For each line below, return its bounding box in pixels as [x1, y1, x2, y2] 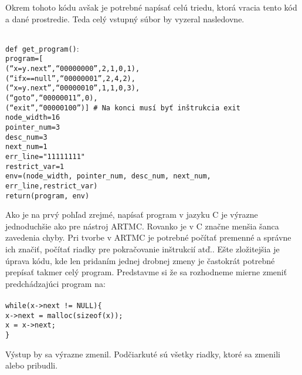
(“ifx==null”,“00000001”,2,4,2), [5, 74, 135, 83]
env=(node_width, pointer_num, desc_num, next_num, [5, 172, 211, 181]
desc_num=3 [5, 133, 47, 141]
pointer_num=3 [5, 123, 60, 132]
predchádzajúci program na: [5, 277, 106, 289]
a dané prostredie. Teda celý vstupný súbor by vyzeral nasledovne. [5, 12, 245, 25]
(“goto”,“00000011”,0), [5, 94, 98, 103]
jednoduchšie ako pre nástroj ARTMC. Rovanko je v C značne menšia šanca [5, 219, 279, 232]
